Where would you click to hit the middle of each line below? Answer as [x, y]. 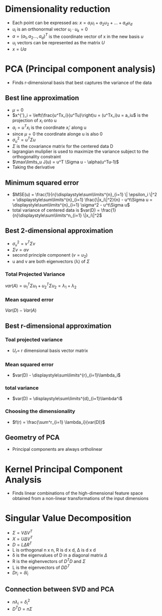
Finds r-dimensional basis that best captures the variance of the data [82, 83]
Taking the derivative [33, 167]
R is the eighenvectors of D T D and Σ [49, 561]
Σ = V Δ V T [22, 532]
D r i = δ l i [20, 573]
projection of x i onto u [34, 121]
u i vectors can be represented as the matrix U [58, 43]
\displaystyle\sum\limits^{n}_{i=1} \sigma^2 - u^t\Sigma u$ [71, 205]
